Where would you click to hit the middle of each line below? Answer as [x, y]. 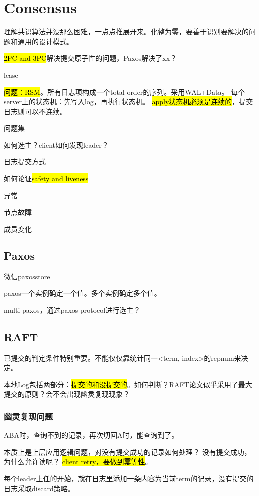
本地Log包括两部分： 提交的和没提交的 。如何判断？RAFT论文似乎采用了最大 [128, 384]
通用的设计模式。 [46, 41]
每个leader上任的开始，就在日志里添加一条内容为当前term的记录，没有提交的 [129, 478]
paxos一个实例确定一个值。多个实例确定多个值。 [83, 293]
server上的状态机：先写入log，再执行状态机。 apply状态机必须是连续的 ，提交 [129, 102]
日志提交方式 [25, 161]
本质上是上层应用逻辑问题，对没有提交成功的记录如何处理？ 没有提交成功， [128, 451]
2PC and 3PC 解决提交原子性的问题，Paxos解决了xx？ [91, 58]
